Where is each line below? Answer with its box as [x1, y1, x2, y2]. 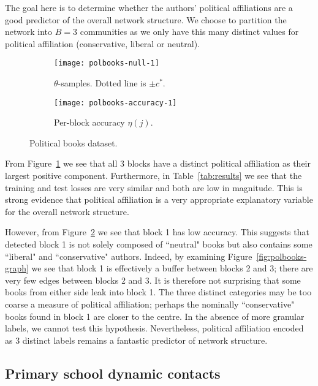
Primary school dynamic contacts [5, 363, 221, 382]
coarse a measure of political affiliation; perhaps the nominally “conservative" [5, 298, 295, 310]
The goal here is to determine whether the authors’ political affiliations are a [5, 1, 293, 13]
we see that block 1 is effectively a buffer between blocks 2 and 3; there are [31, 262, 313, 274]
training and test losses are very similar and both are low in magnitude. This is [5, 181, 303, 194]
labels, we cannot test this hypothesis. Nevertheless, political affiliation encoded [5, 322, 304, 335]
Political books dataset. [29, 136, 118, 149]
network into [5, 25, 53, 38]
